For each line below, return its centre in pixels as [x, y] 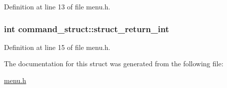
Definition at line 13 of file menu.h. [57, 6]
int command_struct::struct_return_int [87, 28]
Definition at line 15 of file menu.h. [57, 47]
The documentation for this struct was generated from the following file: [114, 64]
